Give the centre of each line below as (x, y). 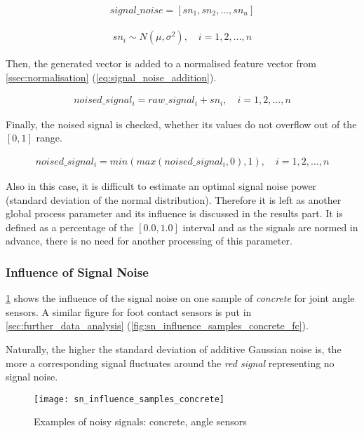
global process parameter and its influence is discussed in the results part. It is (174, 213)
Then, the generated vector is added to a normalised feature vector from (161, 63)
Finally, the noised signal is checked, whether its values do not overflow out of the (181, 124)
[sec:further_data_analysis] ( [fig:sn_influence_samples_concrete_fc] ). (157, 325)
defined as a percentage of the (70, 227)
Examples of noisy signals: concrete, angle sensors (140, 421)
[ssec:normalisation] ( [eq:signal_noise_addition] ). (111, 77)
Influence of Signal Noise (77, 272)
